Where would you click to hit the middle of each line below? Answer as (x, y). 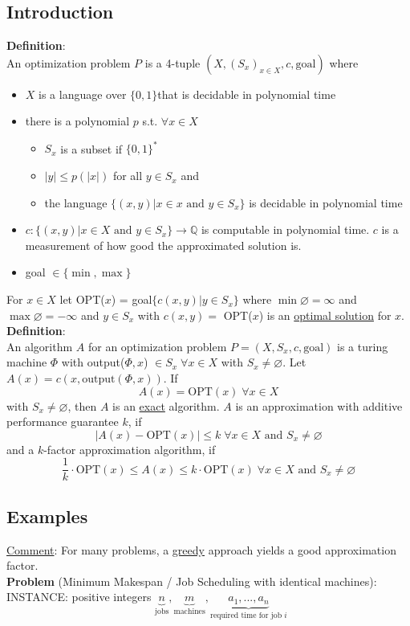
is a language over (83, 94)
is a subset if (91, 148)
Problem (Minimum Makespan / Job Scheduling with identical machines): (192, 581)
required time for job (246, 615)
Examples (47, 516)
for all (128, 176)
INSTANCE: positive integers (79, 597)
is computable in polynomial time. (285, 229)
